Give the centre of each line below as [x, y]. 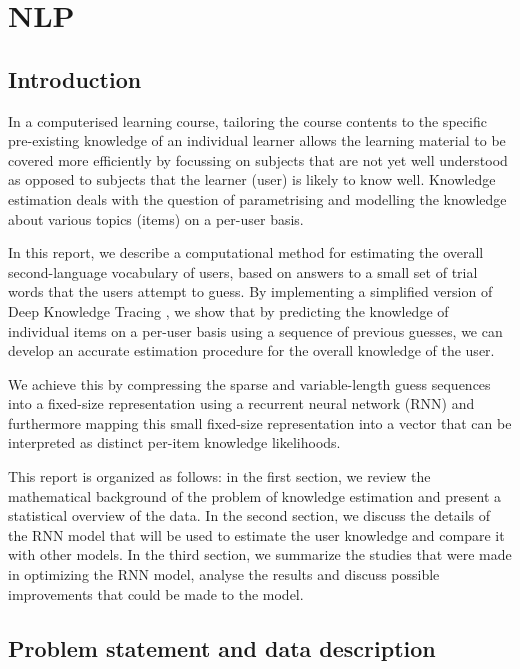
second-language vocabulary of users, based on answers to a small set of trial [243, 271]
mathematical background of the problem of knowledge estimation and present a [254, 495]
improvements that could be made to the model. [156, 593]
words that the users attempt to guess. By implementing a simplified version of [250, 291]
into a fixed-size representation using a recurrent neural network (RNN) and [241, 403]
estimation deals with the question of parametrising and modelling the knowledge [257, 198]
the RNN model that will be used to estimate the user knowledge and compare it [256, 534]
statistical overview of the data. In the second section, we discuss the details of [249, 515]
